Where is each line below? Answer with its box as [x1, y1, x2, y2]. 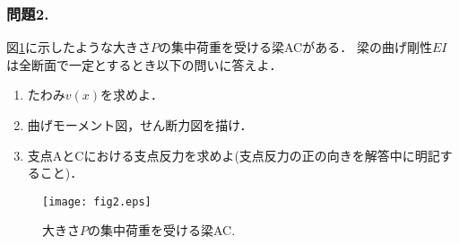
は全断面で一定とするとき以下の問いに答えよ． [6, 55, 282, 74]
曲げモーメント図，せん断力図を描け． [27, 116, 253, 134]
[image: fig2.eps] [42, 195, 152, 208]
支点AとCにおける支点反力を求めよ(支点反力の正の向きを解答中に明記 [27, 145, 440, 164]
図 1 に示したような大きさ [6, 38, 151, 57]
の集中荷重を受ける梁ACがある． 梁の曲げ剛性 [159, 38, 432, 57]
